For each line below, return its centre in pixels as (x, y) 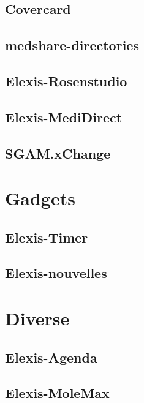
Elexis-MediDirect (64, 117)
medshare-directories (72, 45)
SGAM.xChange (58, 153)
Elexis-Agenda (51, 357)
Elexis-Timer (47, 237)
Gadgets (40, 198)
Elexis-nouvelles (56, 273)
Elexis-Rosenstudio (66, 81)
